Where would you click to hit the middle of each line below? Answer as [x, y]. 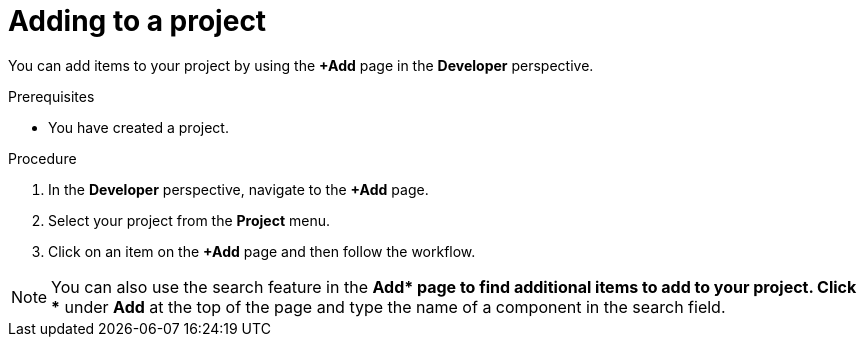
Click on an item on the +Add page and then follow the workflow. [262, 251]
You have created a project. [138, 127]
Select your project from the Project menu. [189, 220]
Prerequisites [51, 96]
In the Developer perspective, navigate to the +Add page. [238, 189]
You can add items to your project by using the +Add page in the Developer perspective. [301, 65]
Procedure [42, 158]
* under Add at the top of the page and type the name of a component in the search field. [388, 306]
